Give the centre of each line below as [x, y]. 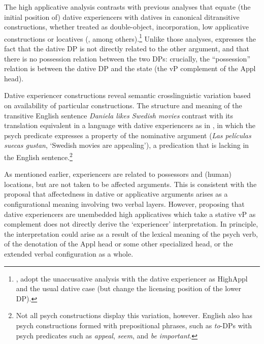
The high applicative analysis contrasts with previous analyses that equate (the [127, 7]
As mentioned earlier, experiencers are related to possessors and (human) [118, 174]
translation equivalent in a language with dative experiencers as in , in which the [130, 125]
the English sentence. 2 [38, 156]
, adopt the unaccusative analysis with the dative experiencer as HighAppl [132, 278]
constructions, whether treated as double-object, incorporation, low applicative [126, 27]
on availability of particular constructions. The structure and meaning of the [123, 105]
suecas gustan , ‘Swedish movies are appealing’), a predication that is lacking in [127, 145]
